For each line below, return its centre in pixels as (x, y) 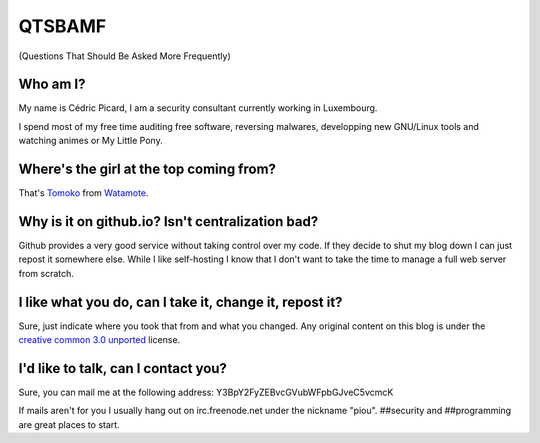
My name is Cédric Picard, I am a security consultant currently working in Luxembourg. (198, 108)
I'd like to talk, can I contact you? (122, 368)
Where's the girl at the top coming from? (147, 169)
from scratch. (46, 273)
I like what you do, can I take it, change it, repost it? (180, 301)
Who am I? (52, 84)
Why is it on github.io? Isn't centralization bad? (168, 221)
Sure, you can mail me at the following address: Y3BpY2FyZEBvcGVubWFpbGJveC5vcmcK (206, 392)
